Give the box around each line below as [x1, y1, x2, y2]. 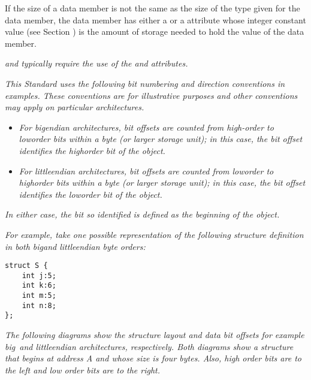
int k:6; [22, 281, 56, 290]
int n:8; [22, 301, 56, 310]
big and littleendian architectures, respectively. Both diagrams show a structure [5, 340, 294, 352]
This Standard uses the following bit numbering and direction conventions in [5, 77, 285, 89]
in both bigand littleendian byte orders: [5, 240, 146, 252]
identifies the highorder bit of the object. [19, 144, 165, 156]
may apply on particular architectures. [5, 101, 144, 113]
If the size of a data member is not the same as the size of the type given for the [5, 2, 300, 14]
